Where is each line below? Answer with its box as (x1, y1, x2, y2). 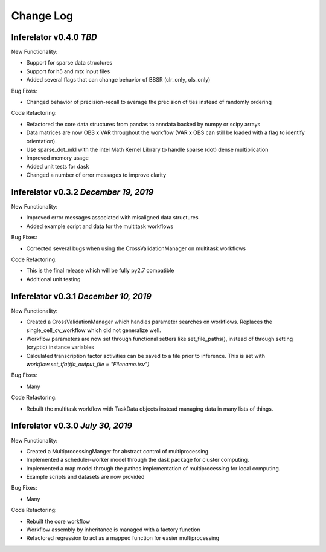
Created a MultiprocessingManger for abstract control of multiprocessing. (26, 447, 211, 455)
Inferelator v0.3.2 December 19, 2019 (11, 187, 154, 197)
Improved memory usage (26, 154, 89, 161)
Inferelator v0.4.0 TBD (11, 32, 97, 42)
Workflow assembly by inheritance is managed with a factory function (26, 526, 200, 533)
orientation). (26, 137, 57, 144)
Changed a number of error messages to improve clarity (26, 171, 167, 178)
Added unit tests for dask (26, 163, 89, 170)
